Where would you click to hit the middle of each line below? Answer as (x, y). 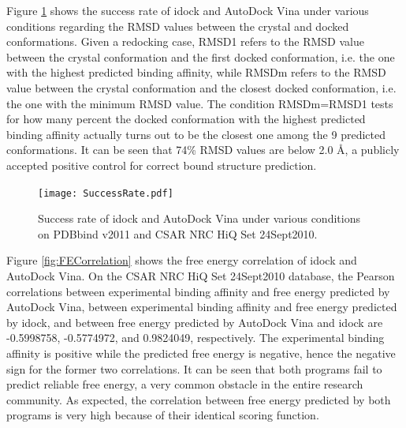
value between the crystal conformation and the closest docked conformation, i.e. (201, 87)
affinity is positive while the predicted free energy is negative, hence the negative (201, 353)
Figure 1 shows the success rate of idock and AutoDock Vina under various (188, 10)
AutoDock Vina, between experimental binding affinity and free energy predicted (202, 307)
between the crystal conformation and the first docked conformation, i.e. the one (201, 56)
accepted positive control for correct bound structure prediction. (162, 165)
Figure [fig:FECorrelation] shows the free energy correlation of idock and (182, 260)
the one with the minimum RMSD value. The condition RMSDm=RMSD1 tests (200, 103)
